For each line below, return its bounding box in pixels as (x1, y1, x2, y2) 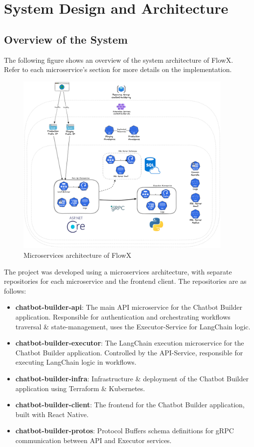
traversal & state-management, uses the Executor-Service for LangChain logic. (15, 321, 251, 331)
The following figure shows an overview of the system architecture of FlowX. (4, 54, 233, 65)
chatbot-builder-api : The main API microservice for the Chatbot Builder (15, 302, 243, 312)
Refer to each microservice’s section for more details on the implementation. (4, 64, 232, 74)
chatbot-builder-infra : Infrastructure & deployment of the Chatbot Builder (15, 373, 249, 383)
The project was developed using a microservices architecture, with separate (4, 266, 232, 276)
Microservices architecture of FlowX (23, 250, 132, 260)
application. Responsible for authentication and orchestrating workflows (15, 311, 231, 322)
